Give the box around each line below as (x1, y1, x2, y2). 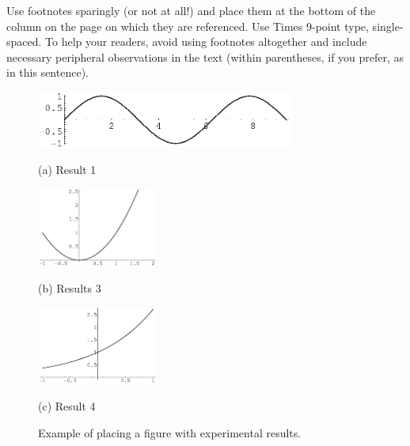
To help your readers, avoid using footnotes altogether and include (45, 33, 367, 50)
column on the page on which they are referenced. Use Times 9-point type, (6, 17, 369, 34)
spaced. (6, 33, 42, 50)
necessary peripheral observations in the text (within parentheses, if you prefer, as (6, 48, 404, 65)
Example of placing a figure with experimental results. (38, 424, 302, 440)
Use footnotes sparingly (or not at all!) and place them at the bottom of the (6, 2, 376, 18)
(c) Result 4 (38, 397, 96, 414)
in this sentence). (6, 64, 89, 81)
